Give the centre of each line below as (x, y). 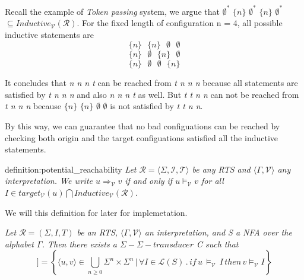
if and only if (149, 181)
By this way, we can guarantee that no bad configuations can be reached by (142, 126)
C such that (217, 244)
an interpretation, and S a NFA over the (218, 232)
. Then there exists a (79, 244)
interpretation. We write (49, 181)
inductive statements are (49, 34)
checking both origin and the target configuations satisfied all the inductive (142, 137)
